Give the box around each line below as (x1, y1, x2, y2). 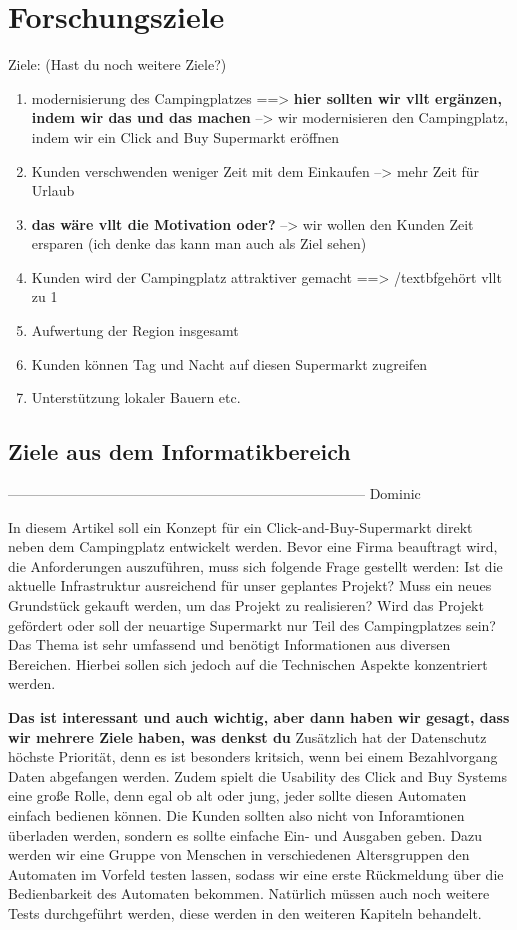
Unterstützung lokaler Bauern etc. (31, 387, 241, 408)
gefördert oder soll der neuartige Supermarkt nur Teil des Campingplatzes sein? (8, 614, 496, 635)
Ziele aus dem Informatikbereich (8, 436, 351, 467)
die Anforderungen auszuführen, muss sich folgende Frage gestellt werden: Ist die (8, 555, 503, 576)
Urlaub (31, 180, 75, 201)
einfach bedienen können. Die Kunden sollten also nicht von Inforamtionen (8, 804, 465, 825)
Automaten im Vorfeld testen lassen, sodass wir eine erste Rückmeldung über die (8, 863, 504, 884)
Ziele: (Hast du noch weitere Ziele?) (8, 54, 227, 75)
